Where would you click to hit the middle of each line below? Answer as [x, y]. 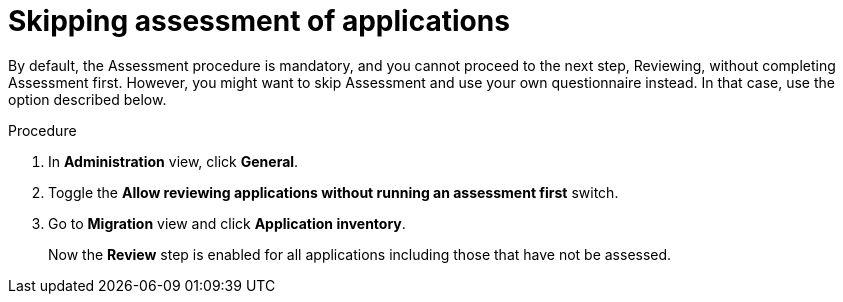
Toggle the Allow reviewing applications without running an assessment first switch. [333, 192]
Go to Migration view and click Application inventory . [227, 223]
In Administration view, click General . [173, 161]
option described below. [87, 99]
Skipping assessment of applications [259, 21]
